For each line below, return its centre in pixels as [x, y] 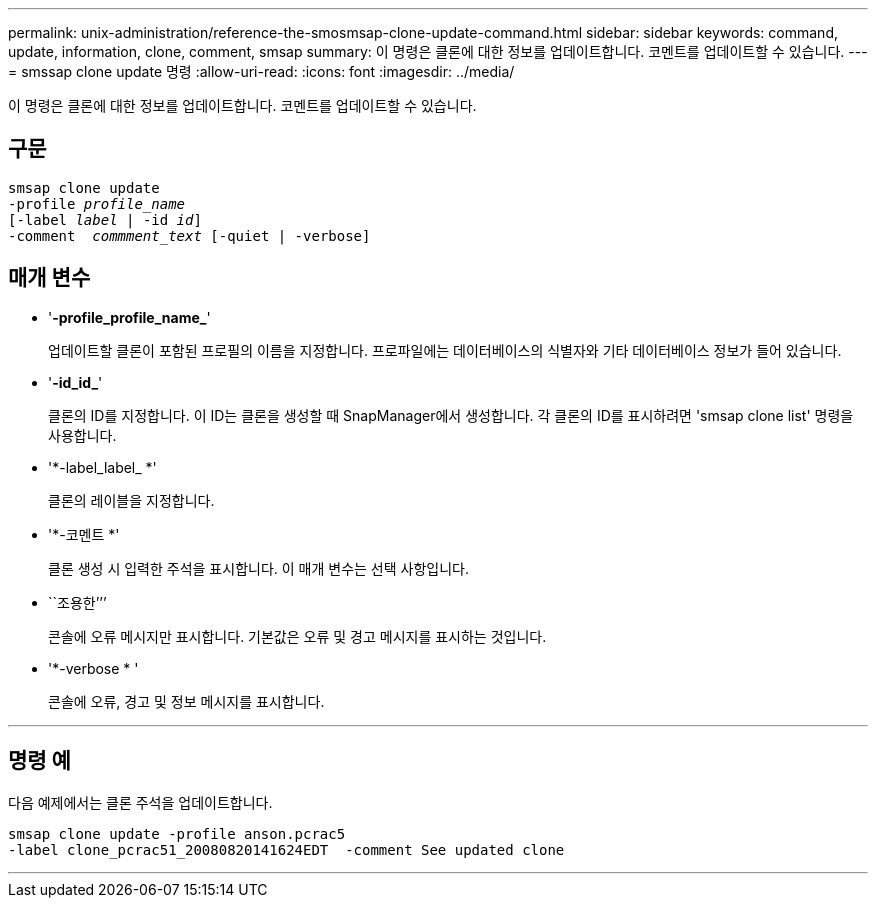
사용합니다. [82, 435]
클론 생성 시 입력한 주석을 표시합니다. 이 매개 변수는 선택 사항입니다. [258, 568]
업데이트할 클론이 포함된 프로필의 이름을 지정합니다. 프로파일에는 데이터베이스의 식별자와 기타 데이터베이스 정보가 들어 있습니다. [445, 350]
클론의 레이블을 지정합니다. [131, 500]
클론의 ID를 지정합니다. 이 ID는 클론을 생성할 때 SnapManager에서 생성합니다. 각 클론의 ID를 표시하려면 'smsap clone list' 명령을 [451, 415]
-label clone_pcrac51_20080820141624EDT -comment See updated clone [286, 849]
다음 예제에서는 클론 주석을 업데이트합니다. [140, 802]
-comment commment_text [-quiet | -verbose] [189, 235]
